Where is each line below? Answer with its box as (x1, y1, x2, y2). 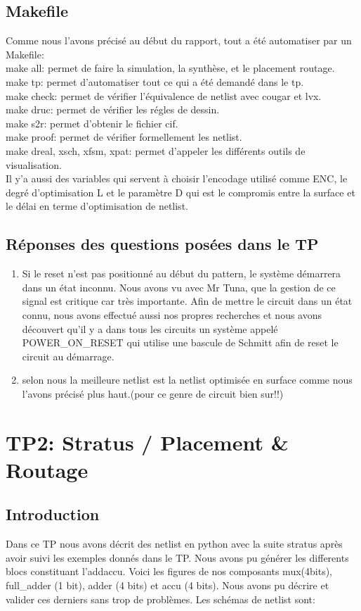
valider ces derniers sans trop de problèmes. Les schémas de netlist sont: (6, 591, 315, 606)
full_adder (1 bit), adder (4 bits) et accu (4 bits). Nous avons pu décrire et (6, 578, 329, 593)
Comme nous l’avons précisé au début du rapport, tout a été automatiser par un (6, 33, 352, 48)
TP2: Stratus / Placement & (6, 427, 289, 456)
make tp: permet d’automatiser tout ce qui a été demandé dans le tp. (6, 74, 304, 89)
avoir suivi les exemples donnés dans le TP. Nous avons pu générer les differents (6, 550, 349, 565)
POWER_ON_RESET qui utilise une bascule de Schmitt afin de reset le (22, 335, 339, 350)
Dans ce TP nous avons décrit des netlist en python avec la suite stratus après (6, 536, 343, 551)
